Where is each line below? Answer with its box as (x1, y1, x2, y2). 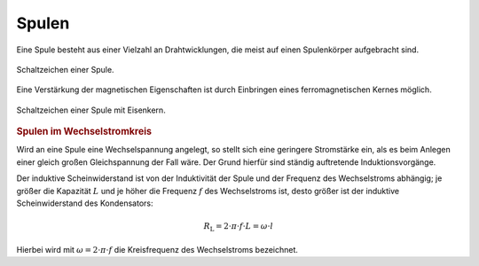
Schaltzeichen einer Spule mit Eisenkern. (16, 105, 166, 115)
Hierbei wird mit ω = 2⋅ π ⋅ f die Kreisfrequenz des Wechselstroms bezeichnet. (16, 244, 299, 254)
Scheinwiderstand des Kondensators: (16, 198, 153, 208)
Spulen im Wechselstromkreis (16, 125, 153, 137)
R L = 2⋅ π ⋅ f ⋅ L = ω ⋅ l (203, 222, 274, 233)
